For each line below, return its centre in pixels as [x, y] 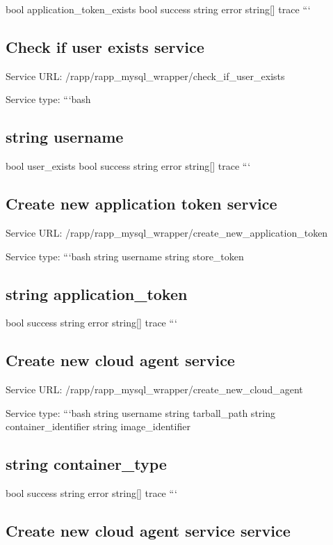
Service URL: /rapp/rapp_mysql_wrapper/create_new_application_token [167, 232]
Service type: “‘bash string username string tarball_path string [140, 412]
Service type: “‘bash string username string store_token [125, 256]
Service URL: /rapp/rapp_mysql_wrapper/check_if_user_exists [145, 76]
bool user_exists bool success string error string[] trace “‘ [128, 166]
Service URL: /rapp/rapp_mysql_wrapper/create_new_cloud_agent [154, 389]
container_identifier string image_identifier [98, 426]
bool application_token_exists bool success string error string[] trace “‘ [158, 9]
